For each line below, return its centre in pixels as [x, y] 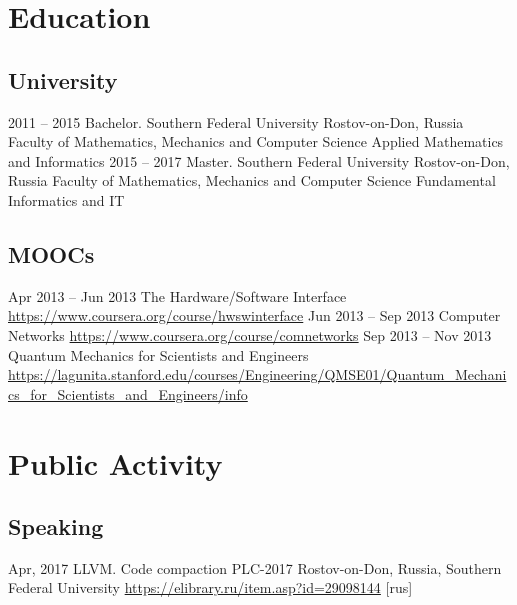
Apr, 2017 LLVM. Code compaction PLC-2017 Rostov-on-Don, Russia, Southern [255, 567]
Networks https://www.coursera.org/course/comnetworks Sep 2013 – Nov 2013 [250, 334]
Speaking [56, 526]
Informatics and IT [66, 199]
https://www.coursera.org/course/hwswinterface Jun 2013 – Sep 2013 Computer [254, 315]
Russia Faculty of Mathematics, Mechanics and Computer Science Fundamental [252, 180]
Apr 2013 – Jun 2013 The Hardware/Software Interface [177, 295]
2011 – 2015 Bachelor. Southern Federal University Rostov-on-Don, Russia [236, 121]
